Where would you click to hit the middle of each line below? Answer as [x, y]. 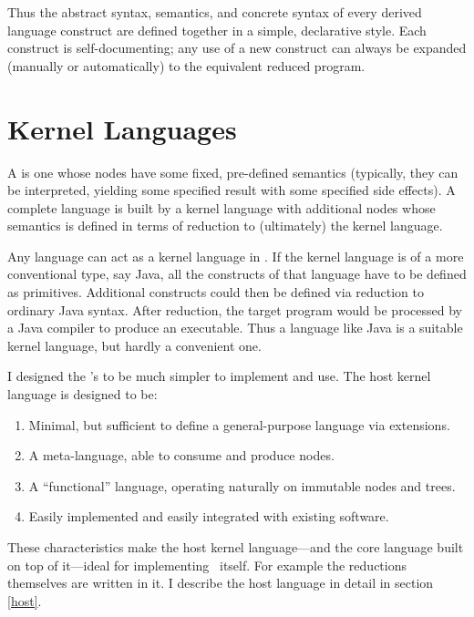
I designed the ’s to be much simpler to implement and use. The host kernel [219, 376]
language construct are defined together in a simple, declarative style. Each [217, 30]
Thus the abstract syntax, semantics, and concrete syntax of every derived [215, 12]
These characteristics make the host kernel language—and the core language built [236, 547]
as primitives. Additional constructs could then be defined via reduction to [216, 292]
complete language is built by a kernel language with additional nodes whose [222, 207]
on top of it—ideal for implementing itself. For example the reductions [207, 565]
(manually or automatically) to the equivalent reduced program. [186, 65]
